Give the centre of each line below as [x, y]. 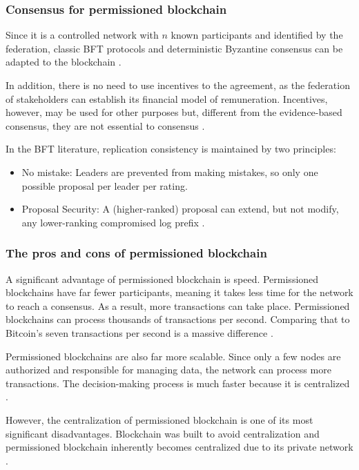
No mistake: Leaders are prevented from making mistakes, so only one [170, 172]
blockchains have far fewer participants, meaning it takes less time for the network [179, 292]
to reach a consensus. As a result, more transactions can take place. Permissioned [178, 305]
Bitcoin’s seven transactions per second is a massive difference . [139, 332]
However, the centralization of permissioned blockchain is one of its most [159, 419]
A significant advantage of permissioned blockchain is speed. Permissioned [162, 278]
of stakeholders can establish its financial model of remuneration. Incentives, [167, 98]
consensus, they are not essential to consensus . [105, 125]
